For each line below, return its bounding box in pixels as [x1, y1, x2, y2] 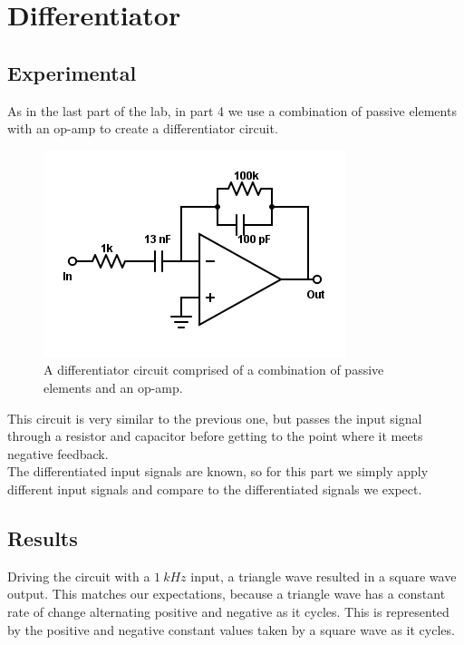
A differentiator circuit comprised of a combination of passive [43, 360, 384, 379]
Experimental [7, 58, 137, 86]
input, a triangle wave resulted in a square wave [190, 566, 457, 585]
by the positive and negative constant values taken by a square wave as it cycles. [7, 620, 455, 639]
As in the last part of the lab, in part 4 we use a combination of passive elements [7, 101, 457, 120]
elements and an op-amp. [43, 377, 183, 396]
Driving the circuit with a [7, 566, 150, 585]
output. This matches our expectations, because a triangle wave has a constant [7, 584, 446, 603]
